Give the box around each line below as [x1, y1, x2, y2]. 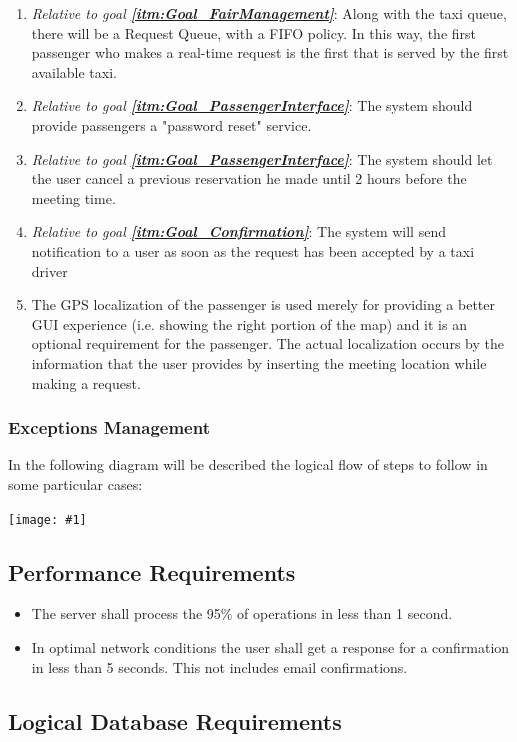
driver [31, 260, 68, 281]
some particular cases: [8, 473, 143, 494]
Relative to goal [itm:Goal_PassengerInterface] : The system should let [31, 148, 493, 169]
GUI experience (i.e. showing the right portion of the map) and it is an [31, 313, 467, 334]
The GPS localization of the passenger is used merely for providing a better [31, 294, 495, 315]
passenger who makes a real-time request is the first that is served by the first [31, 42, 509, 63]
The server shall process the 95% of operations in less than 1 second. [31, 603, 453, 624]
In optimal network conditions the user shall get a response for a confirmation [31, 636, 510, 657]
